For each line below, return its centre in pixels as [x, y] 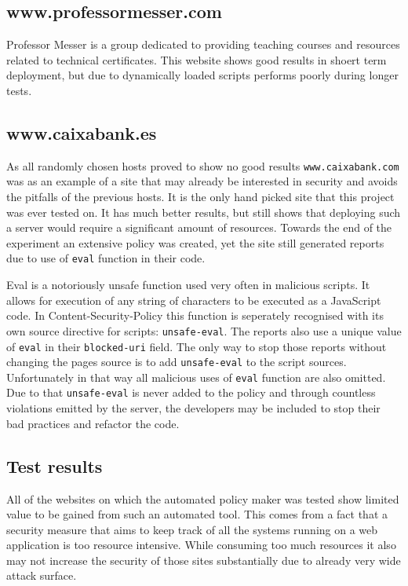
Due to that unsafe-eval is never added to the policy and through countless [191, 392]
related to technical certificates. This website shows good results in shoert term [197, 59]
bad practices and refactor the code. [93, 423]
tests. [19, 90]
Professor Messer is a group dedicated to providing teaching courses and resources [203, 44]
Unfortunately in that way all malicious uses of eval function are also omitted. [196, 377]
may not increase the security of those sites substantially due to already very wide [204, 560]
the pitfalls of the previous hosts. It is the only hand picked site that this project [200, 197]
